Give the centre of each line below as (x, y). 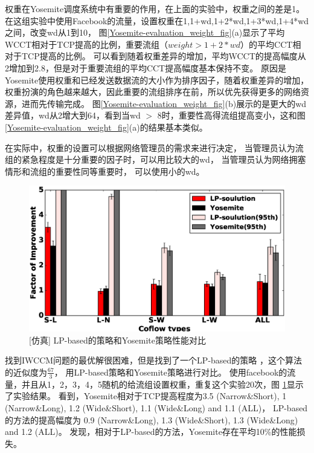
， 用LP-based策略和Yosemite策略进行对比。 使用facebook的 (171, 372)
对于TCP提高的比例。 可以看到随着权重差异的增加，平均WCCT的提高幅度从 (155, 56)
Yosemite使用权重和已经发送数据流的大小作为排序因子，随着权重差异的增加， (157, 80)
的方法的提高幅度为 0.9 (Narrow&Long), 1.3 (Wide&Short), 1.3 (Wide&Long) (152, 419)
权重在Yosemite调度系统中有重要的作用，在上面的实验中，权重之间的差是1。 (155, 8)
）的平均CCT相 (271, 44)
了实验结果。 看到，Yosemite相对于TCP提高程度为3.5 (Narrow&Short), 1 (146, 396)
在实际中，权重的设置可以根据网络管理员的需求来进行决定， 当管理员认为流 (154, 147)
